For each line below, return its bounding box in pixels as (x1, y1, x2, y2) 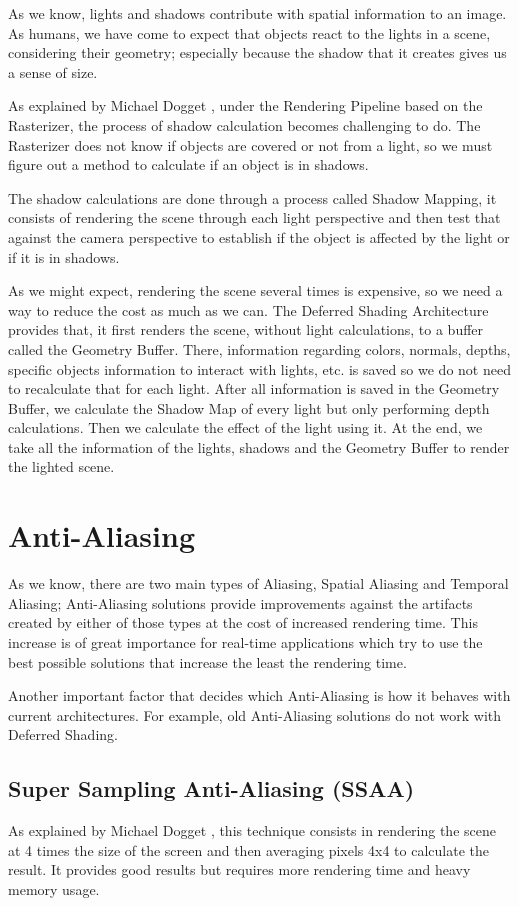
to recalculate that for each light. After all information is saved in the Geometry (8, 378, 500, 399)
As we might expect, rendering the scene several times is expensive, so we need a (8, 280, 503, 301)
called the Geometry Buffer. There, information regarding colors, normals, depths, (8, 338, 511, 359)
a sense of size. (8, 61, 98, 82)
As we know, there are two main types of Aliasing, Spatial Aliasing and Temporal (8, 573, 509, 594)
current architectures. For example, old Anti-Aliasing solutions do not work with (8, 704, 502, 725)
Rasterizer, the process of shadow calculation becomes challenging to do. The (8, 114, 481, 135)
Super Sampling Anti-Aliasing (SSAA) (8, 773, 415, 804)
